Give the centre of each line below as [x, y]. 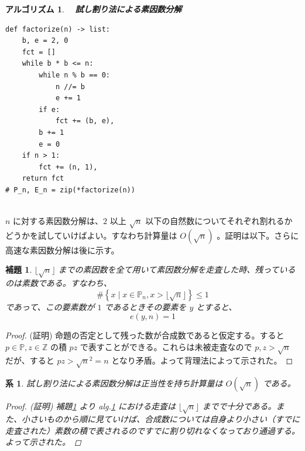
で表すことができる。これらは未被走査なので [166, 347]
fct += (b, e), [85, 121]
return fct [43, 179]
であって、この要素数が [50, 306]
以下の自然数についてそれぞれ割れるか [219, 221]
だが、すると [30, 360]
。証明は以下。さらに [258, 235]
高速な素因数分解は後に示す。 [62, 250]
